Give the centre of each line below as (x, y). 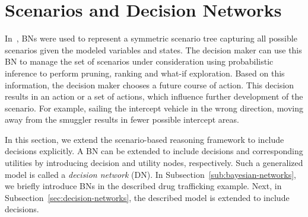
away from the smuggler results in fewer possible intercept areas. (122, 119)
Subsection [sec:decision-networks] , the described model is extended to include (147, 197)
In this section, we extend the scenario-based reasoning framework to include (145, 139)
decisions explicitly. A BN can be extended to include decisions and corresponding (154, 151)
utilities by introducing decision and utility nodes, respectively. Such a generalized (154, 163)
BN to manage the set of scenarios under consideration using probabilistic (139, 61)
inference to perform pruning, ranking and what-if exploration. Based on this (145, 73)
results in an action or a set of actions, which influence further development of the (154, 96)
